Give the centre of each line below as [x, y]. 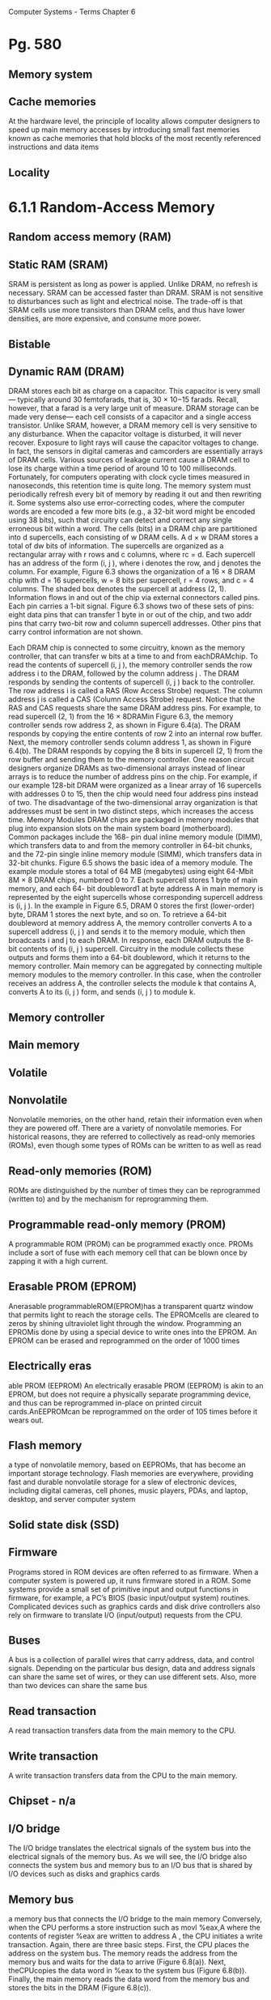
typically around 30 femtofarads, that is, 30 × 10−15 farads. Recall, [128, 399]
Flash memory [45, 1446]
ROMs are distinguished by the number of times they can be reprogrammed [134, 1191]
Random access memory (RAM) [90, 237]
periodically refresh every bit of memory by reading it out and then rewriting [135, 494]
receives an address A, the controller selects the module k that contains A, [132, 983]
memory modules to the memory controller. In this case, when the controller [135, 974]
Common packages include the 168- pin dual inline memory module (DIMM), [135, 837]
